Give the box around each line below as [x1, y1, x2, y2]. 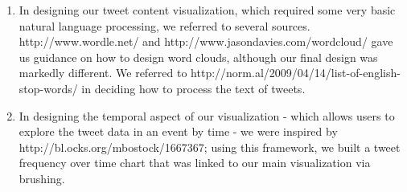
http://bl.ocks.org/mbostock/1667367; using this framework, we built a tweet [18, 138, 401, 155]
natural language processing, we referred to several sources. [18, 17, 310, 34]
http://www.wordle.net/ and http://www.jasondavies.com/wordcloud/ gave [18, 33, 393, 50]
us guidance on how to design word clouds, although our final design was [18, 48, 378, 65]
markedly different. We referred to [18, 64, 187, 81]
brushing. [18, 170, 65, 186]
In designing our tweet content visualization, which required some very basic [18, 2, 396, 18]
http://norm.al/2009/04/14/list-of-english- [191, 64, 401, 81]
